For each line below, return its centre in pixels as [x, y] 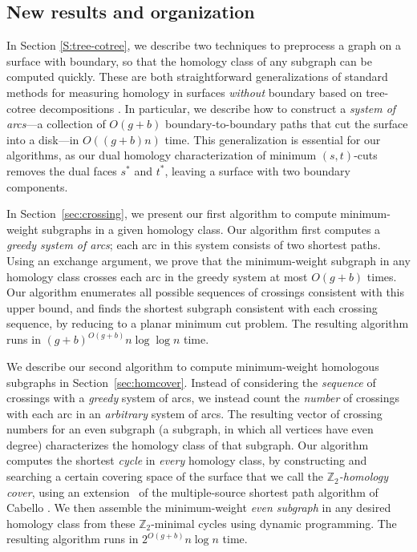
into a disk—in [43, 139]
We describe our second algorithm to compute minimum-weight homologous [193, 366]
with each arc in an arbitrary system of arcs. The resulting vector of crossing [194, 413]
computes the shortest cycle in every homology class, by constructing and [187, 460]
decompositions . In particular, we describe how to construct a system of [218, 108]
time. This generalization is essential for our [273, 139]
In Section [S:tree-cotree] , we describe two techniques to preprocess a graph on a [204, 45]
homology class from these [71, 523]
